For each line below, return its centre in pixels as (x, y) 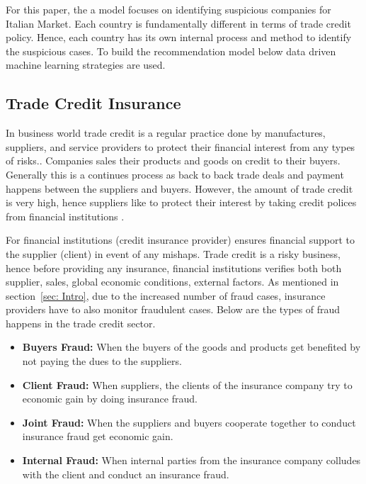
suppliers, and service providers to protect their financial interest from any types (181, 146)
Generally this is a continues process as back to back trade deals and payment (175, 174)
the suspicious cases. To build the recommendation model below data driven (171, 51)
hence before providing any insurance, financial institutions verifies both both (174, 268)
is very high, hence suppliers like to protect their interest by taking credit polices (181, 202)
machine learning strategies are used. (86, 65)
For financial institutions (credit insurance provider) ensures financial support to (180, 240)
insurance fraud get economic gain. (98, 436)
